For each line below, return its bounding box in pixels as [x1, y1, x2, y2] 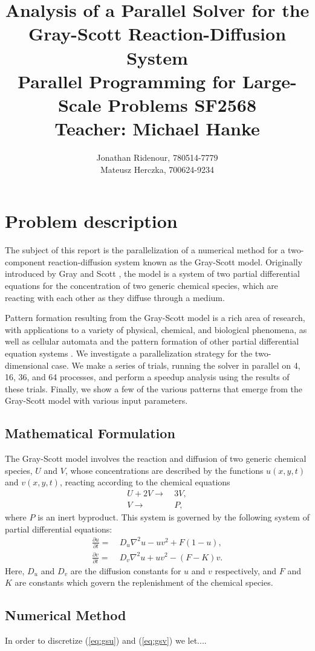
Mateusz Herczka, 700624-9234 [100, 163, 214, 175]
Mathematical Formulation [5, 424, 175, 442]
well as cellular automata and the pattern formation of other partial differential [5, 335, 299, 348]
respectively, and [215, 564, 277, 577]
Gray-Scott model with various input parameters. [5, 394, 188, 407]
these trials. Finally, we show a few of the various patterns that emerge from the [5, 382, 302, 395]
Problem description [5, 209, 178, 233]
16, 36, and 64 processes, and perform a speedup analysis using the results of [5, 371, 290, 383]
